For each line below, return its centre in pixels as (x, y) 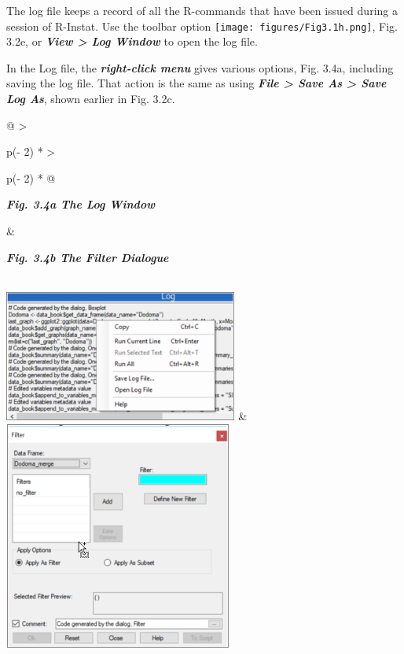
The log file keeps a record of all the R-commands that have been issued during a (202, 10)
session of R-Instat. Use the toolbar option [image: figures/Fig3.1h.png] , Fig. (202, 26)
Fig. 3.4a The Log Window (81, 204)
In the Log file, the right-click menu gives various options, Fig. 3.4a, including (200, 67)
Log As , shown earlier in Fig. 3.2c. (91, 99)
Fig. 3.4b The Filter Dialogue (88, 257)
